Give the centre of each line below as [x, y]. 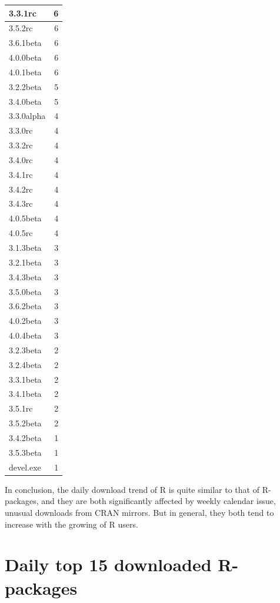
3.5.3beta [25, 452]
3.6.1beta [25, 43]
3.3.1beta [25, 379]
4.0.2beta [25, 321]
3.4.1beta [25, 394]
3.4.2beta [25, 437]
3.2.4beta [25, 364]
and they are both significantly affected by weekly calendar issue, [159, 501]
